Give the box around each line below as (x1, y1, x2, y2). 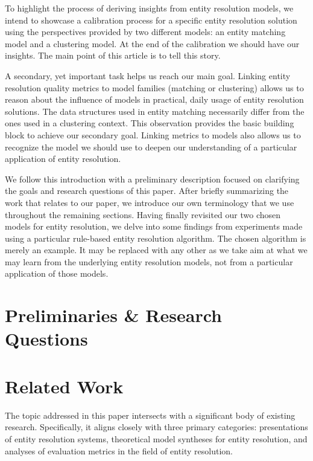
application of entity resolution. (5, 152, 121, 165)
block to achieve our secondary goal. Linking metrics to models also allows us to (5, 128, 301, 141)
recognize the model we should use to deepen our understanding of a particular (5, 140, 297, 153)
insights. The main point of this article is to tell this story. (5, 49, 221, 62)
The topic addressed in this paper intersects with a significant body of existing (5, 408, 296, 421)
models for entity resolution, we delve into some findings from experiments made (5, 220, 303, 233)
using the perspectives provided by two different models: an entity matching (5, 25, 286, 38)
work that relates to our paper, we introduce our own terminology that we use (5, 196, 294, 208)
